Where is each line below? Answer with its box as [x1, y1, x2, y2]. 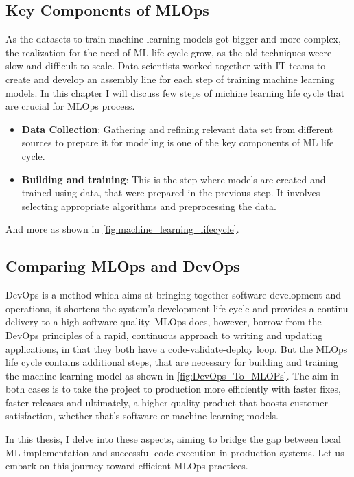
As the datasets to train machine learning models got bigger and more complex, [5, 32, 341, 46]
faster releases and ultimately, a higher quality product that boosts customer [5, 395, 329, 409]
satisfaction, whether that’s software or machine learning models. [5, 408, 279, 423]
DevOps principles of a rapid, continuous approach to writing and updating [5, 327, 323, 342]
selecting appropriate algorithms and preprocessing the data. [21, 198, 276, 213]
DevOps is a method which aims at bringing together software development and [5, 288, 342, 302]
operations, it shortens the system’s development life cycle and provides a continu [5, 301, 349, 315]
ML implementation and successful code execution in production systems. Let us [5, 445, 344, 459]
